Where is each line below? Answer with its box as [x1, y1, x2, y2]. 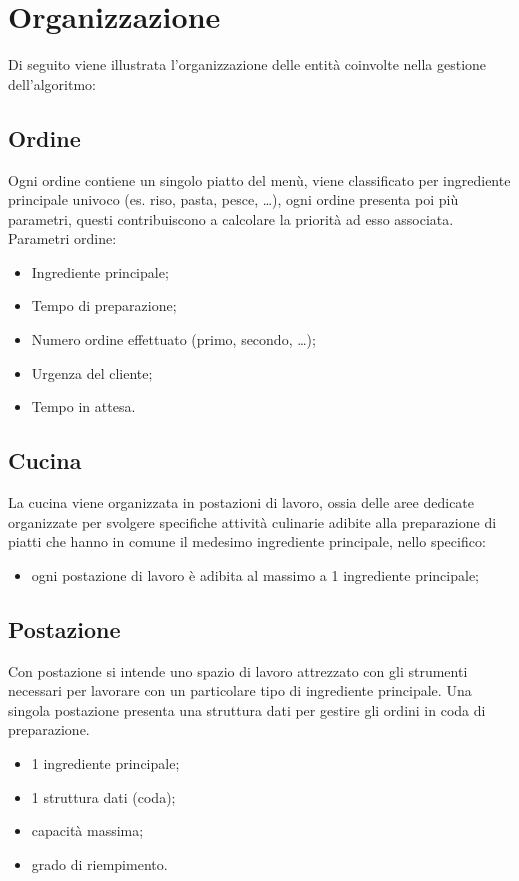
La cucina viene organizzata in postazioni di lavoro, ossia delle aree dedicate [8, 492, 475, 513]
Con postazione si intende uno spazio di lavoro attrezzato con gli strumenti [8, 660, 468, 681]
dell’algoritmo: [8, 73, 96, 94]
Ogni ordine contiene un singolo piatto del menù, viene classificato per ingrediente [8, 169, 511, 190]
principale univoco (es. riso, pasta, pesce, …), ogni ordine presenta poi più [8, 189, 459, 210]
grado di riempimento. [31, 853, 168, 874]
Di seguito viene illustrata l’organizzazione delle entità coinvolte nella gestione [8, 54, 487, 75]
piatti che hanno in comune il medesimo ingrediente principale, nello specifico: [8, 531, 486, 552]
